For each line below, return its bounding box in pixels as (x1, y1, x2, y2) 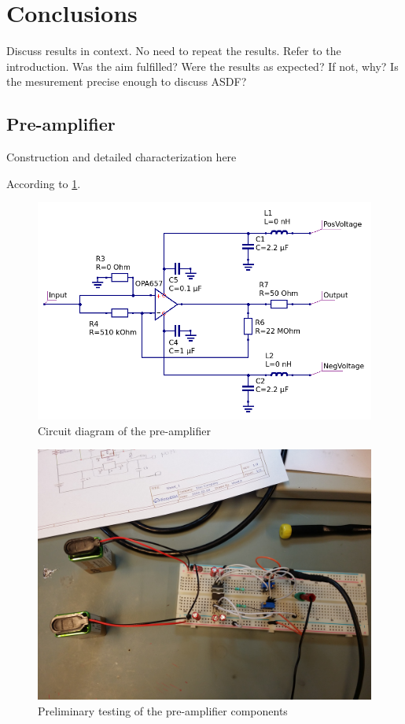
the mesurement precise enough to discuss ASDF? (6, 73, 247, 90)
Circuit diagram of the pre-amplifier (38, 422, 211, 438)
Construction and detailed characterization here (6, 149, 237, 165)
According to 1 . (6, 175, 81, 191)
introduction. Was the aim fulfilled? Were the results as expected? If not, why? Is (6, 57, 399, 74)
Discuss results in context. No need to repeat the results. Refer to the (6, 42, 341, 59)
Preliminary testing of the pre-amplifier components (38, 702, 288, 718)
